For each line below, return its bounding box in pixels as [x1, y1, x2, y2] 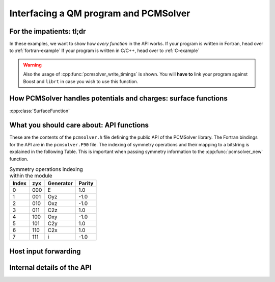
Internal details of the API [9, 263, 92, 272]
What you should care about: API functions [9, 121, 149, 130]
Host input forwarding [9, 247, 81, 255]
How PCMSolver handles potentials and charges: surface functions [9, 94, 228, 103]
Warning [23, 62, 42, 68]
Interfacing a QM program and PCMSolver [9, 8, 190, 19]
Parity [78, 180, 94, 187]
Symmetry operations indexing [9, 166, 84, 173]
